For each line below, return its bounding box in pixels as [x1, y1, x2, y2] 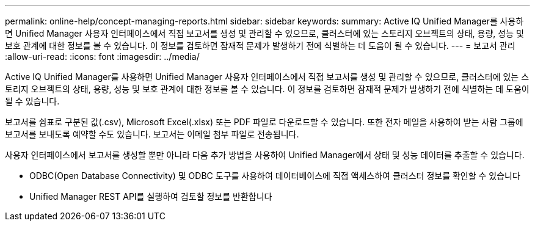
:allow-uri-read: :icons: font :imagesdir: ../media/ [5, 51, 200, 62]
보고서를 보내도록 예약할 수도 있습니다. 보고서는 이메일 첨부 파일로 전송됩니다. [5, 129, 299, 139]
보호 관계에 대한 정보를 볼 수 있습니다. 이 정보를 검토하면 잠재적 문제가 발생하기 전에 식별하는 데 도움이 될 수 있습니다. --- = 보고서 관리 [5, 40, 515, 51]
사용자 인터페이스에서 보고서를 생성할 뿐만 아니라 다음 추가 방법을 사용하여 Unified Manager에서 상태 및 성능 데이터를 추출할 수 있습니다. [5, 150, 525, 160]
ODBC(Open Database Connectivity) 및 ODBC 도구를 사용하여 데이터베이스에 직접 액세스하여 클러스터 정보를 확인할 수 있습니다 [29, 170, 520, 181]
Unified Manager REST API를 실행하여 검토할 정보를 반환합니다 [29, 191, 272, 202]
